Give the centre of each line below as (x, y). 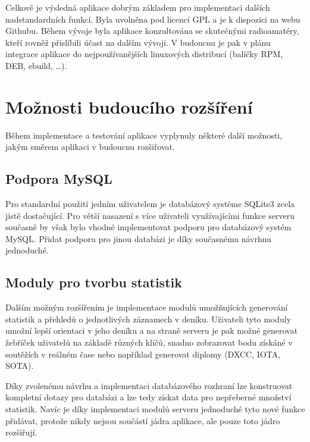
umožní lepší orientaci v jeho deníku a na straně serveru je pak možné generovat (152, 330)
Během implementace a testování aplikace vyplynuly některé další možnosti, (144, 135)
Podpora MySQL (59, 179)
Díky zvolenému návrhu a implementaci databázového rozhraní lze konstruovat (149, 385)
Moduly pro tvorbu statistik (94, 282)
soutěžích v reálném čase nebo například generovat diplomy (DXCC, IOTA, (143, 354)
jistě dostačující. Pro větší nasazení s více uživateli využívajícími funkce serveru (150, 215)
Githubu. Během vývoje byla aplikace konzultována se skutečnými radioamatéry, (152, 31)
